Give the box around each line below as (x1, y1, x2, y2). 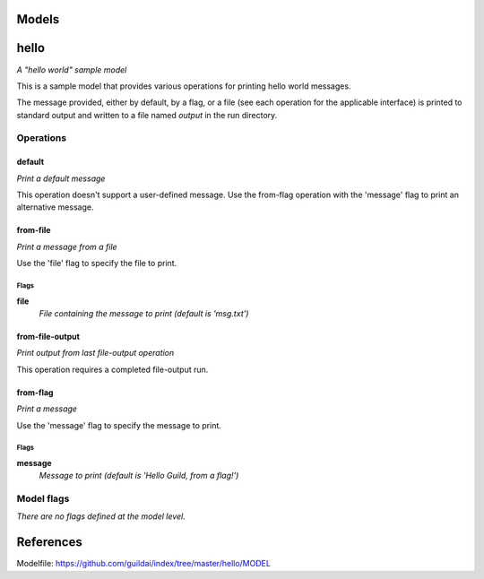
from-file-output (16, 331, 81, 341)
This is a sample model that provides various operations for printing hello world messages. (16, 81, 351, 91)
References (16, 534, 82, 550)
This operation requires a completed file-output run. (16, 364, 209, 375)
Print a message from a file (16, 241, 117, 252)
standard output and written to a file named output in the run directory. (16, 109, 278, 120)
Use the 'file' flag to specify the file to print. (16, 258, 177, 269)
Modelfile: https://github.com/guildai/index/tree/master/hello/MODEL (16, 558, 271, 569)
